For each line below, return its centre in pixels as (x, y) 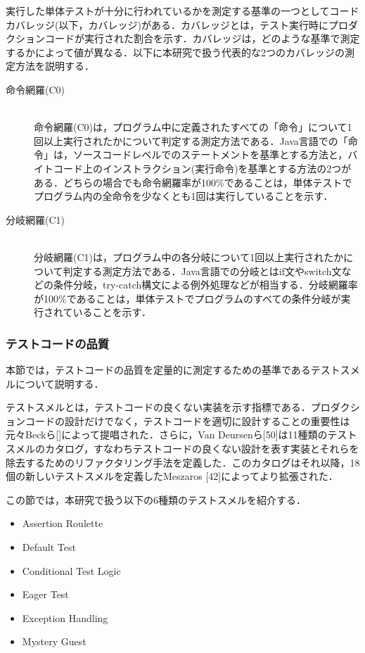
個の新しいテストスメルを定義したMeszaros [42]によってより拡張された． (172, 476)
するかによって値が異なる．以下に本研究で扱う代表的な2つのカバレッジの (175, 52)
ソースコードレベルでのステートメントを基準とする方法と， (210, 154)
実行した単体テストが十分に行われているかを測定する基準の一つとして (168, 11)
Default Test (49, 547)
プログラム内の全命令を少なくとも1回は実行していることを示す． (184, 196)
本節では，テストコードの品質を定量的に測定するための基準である (158, 370)
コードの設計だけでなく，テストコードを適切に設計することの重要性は (187, 420)
